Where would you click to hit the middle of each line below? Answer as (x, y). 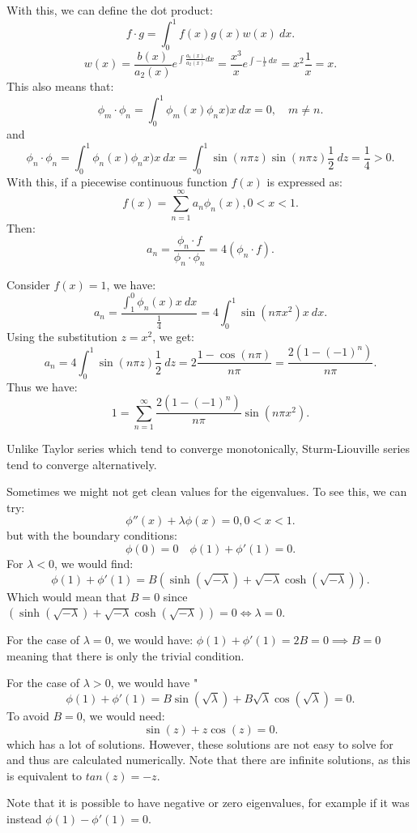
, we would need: (123, 716)
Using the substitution (62, 336)
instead (24, 818)
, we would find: (94, 564)
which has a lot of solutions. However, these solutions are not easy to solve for (200, 743)
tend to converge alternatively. (82, 464)
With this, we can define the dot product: (110, 10)
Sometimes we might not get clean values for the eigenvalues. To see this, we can (207, 491)
